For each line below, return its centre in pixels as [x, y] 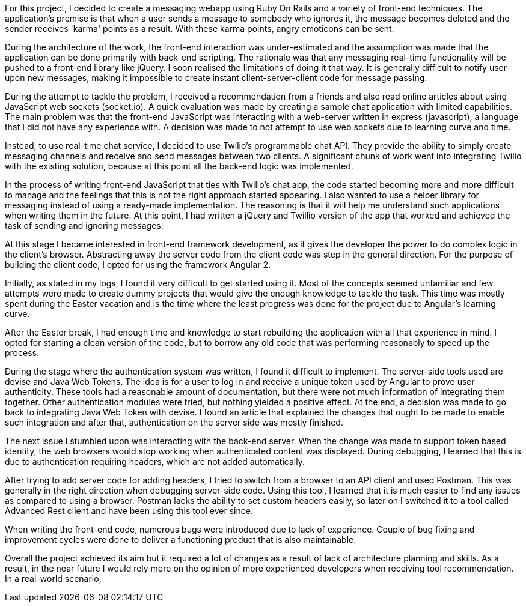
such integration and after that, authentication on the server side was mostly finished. [174, 422]
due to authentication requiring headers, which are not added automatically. [155, 461]
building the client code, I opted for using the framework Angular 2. [138, 264]
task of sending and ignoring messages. [84, 225]
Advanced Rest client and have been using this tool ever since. [129, 511]
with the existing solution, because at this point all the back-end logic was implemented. [179, 166]
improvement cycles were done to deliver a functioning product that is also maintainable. [181, 539]
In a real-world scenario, [53, 578]
